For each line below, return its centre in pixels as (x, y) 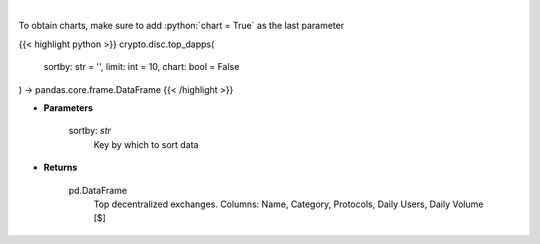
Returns (60, 167)
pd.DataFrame (98, 190)
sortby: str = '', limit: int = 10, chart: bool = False (141, 67)
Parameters (68, 107)
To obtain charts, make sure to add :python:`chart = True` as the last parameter (181, 26)
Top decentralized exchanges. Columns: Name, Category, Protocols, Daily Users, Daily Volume (288, 204)
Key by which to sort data (146, 144)
